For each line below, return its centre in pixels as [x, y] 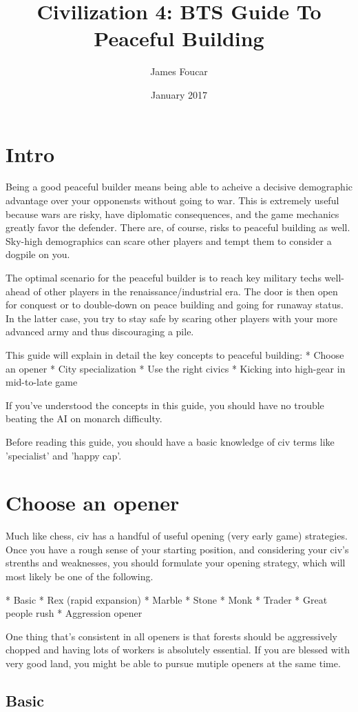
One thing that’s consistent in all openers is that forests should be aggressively [171, 636]
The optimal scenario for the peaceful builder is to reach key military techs [164, 277]
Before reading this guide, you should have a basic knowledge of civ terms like [170, 441]
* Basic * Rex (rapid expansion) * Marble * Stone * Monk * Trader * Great [167, 599]
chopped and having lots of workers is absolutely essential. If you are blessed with [178, 650]
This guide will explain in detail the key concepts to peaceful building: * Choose [175, 354]
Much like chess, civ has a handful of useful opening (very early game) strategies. [177, 536]
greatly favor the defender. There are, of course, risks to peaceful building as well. [178, 227]
